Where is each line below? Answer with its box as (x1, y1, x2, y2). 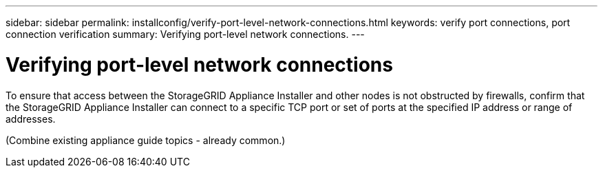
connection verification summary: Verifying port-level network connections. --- (6, 28, 365, 40)
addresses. (6, 112, 56, 125)
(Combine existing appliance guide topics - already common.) (6, 134, 286, 146)
